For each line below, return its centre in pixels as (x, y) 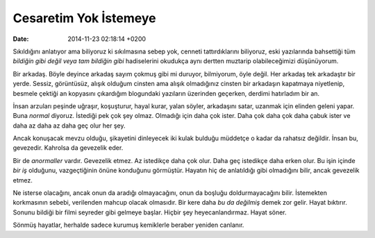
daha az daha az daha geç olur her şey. (69, 126)
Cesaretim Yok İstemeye (84, 18)
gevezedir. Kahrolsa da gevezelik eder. (68, 148)
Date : (21, 39)
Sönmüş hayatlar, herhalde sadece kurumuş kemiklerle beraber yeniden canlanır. (128, 225)
